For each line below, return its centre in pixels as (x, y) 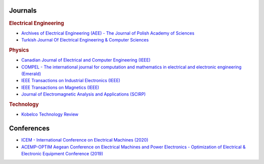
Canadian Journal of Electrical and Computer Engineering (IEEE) (86, 60)
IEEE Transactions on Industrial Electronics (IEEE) (71, 81)
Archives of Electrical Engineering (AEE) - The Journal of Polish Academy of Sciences (108, 33)
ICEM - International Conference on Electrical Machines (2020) (85, 140)
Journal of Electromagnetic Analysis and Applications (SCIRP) (84, 94)
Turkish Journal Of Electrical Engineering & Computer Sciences (85, 40)
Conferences (29, 129)
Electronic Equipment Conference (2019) (62, 153)
